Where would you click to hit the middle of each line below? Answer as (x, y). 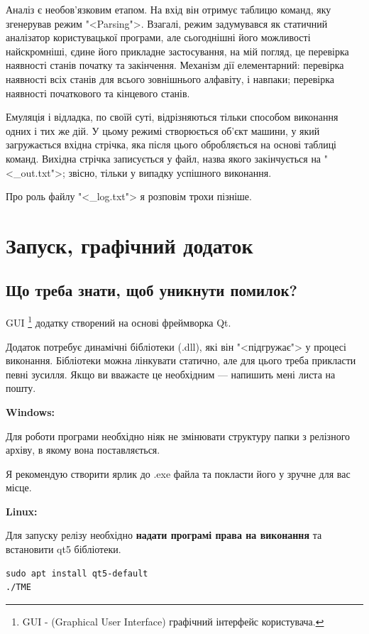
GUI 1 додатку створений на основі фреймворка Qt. (119, 321)
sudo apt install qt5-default (77, 573)
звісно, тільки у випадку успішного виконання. (170, 172)
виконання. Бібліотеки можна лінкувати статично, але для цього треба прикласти (181, 360)
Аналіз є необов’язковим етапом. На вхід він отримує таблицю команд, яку (169, 9)
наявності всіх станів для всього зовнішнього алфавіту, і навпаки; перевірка (170, 78)
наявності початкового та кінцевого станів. (98, 93)
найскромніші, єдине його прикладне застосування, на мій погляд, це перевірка (177, 51)
